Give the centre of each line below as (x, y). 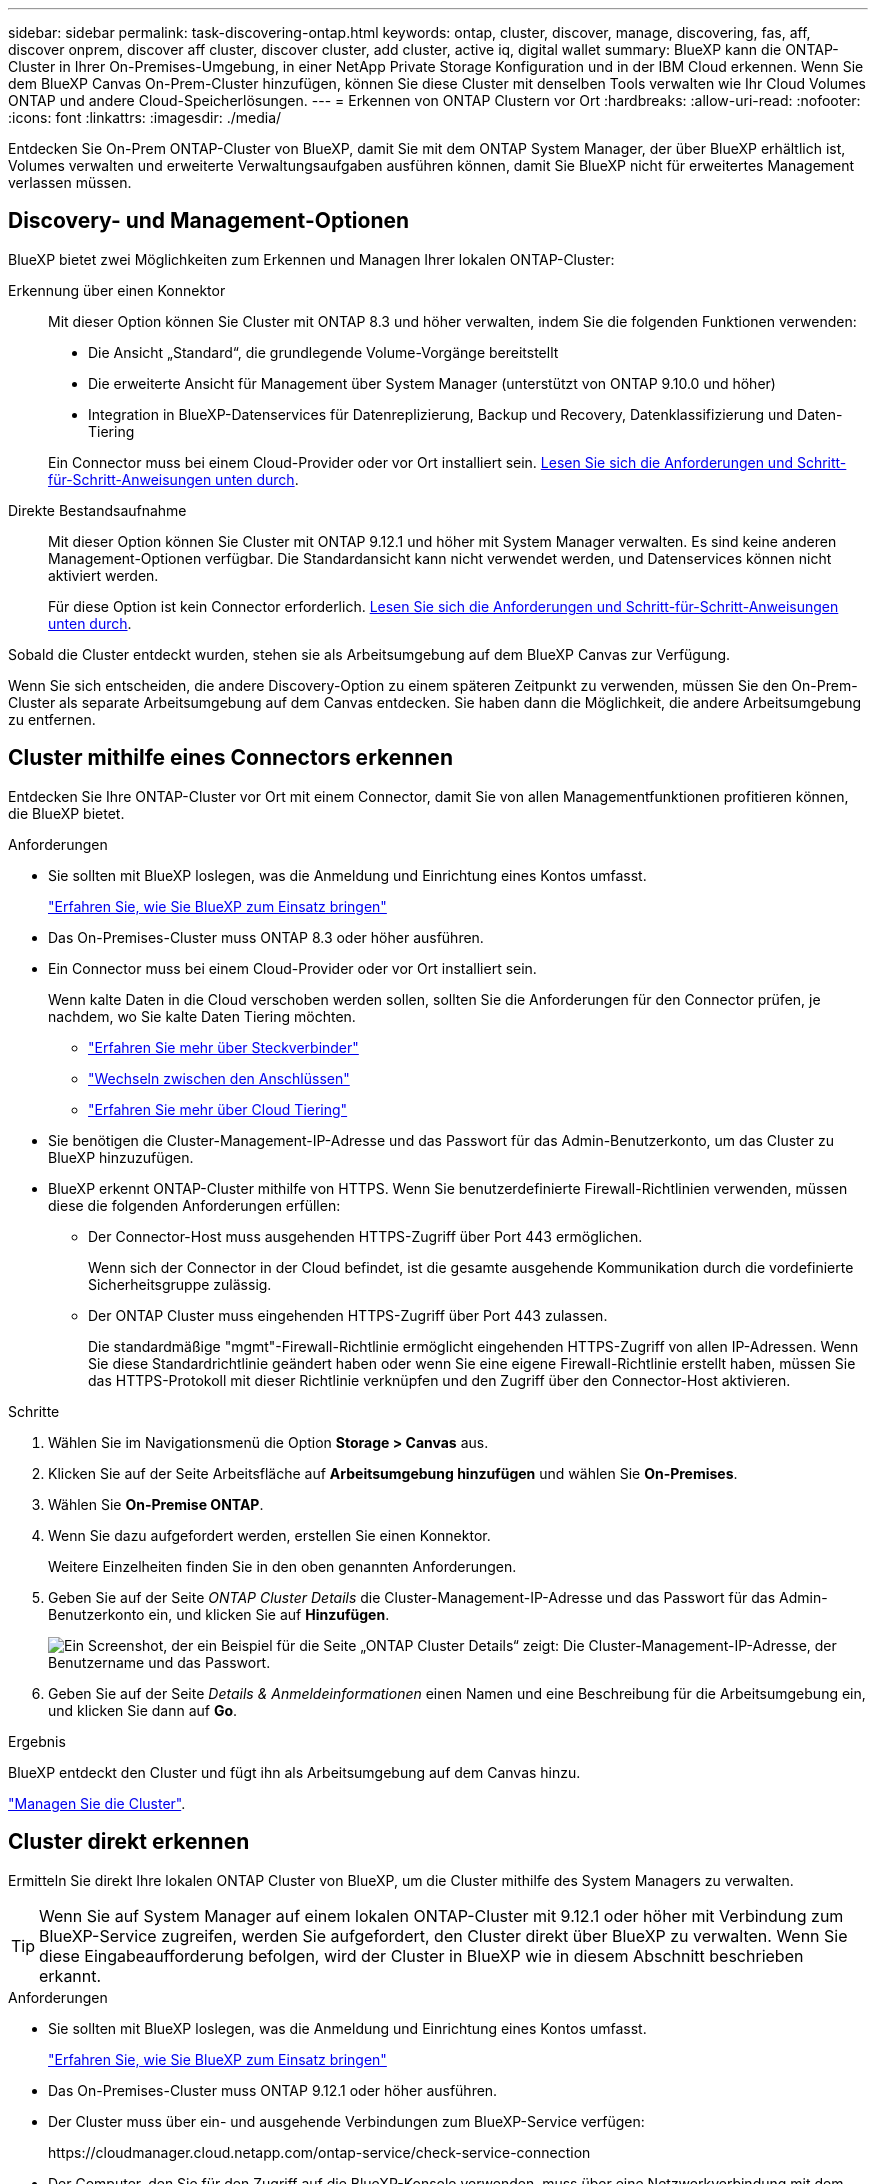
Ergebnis (37, 1741)
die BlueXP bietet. (66, 813)
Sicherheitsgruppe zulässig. (180, 1284)
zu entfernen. (52, 719)
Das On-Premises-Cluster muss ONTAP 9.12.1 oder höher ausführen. (273, 2090)
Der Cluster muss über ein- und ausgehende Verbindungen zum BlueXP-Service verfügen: (346, 2121)
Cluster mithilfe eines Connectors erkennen (230, 758)
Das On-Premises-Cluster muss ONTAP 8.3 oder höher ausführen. (266, 937)
